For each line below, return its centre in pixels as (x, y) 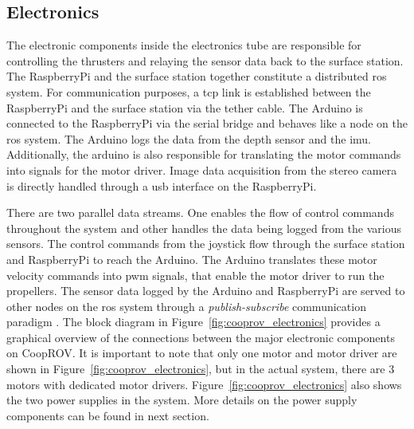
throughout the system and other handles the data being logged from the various (204, 228)
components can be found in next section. (108, 415)
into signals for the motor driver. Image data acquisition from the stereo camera (202, 169)
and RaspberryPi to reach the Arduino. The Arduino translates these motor (192, 259)
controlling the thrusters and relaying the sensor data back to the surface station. (205, 60)
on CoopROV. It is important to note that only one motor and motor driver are (202, 353)
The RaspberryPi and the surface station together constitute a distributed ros (197, 76)
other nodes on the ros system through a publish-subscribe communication (186, 306)
